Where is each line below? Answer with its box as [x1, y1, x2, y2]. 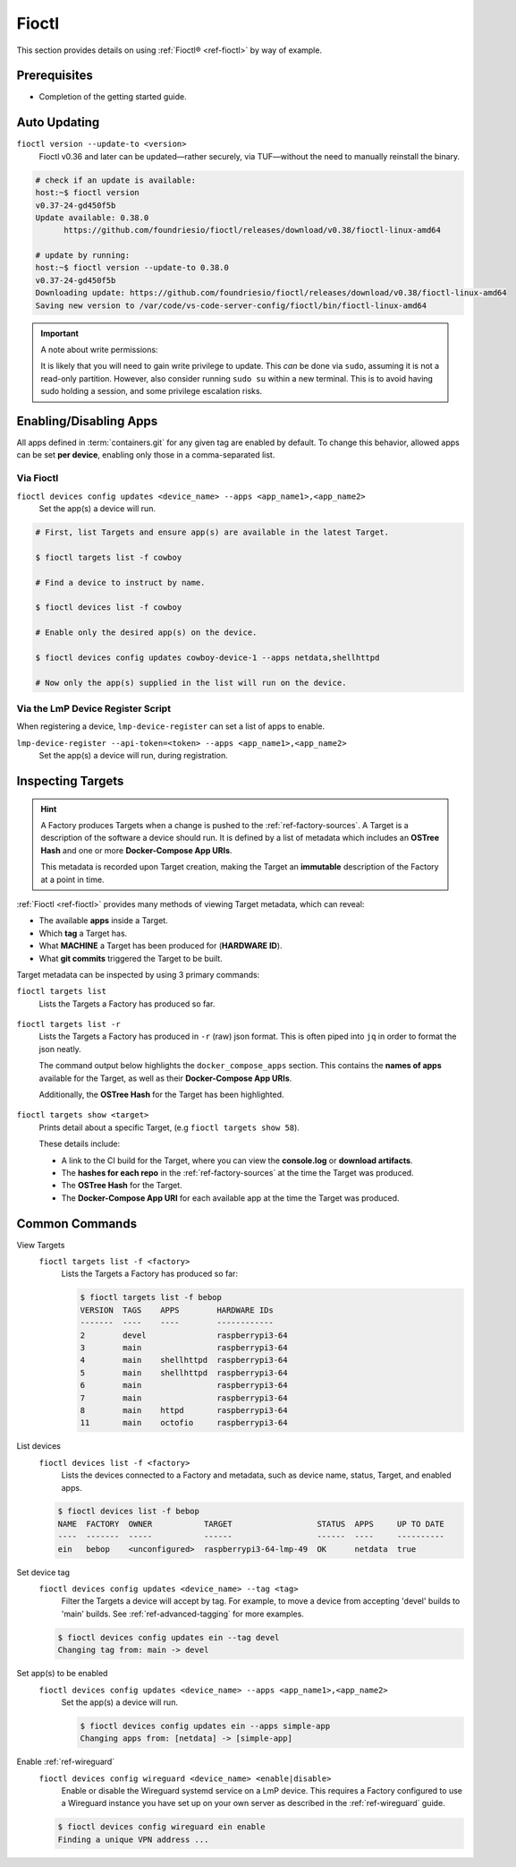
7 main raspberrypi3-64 [80, 1392, 288, 1403]
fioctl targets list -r [16, 1019, 121, 1030]
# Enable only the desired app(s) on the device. [35, 628, 258, 638]
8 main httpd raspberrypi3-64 [80, 1405, 288, 1415]
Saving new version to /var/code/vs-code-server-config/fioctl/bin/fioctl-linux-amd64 [35, 300, 427, 311]
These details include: [38, 1138, 121, 1150]
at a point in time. [40, 874, 105, 885]
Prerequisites [16, 68, 93, 83]
